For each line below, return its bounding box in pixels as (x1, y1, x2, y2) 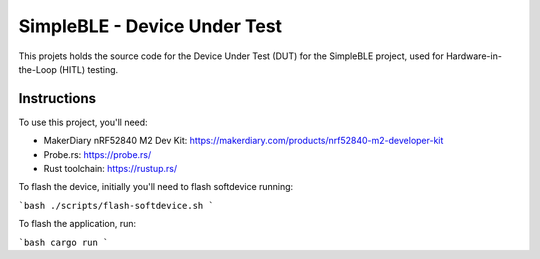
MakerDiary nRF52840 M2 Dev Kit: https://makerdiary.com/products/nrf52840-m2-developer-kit (43, 135, 444, 147)
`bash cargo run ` (18, 236, 109, 248)
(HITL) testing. (58, 63, 119, 75)
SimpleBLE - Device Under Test (18, 15, 283, 37)
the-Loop (18, 63, 57, 75)
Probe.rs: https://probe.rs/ (43, 148, 152, 160)
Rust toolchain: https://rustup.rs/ (43, 163, 178, 175)
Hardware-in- (445, 50, 502, 62)
